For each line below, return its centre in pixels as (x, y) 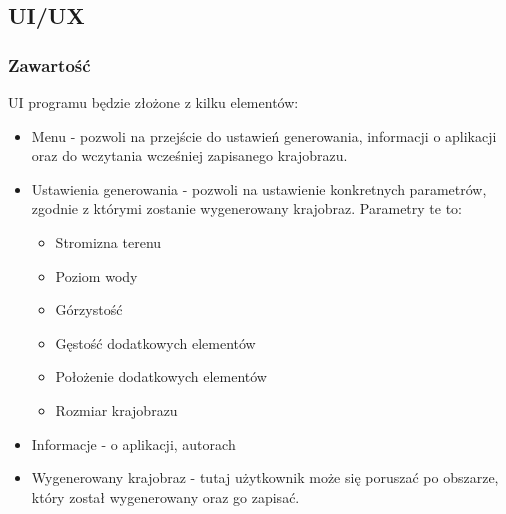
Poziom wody (96, 275)
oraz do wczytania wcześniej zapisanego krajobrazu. (189, 155)
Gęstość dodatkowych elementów (155, 342)
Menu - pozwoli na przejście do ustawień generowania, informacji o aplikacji (264, 135)
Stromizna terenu (108, 241)
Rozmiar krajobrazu (116, 409)
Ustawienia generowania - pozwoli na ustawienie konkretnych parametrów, (259, 188)
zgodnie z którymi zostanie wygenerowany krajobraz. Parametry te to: (247, 208)
